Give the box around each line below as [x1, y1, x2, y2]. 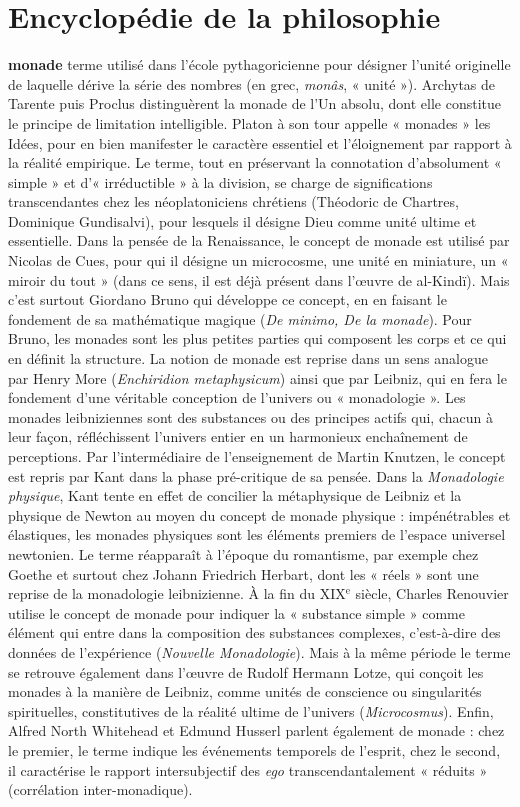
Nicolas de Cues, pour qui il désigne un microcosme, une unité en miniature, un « [8, 250, 509, 271]
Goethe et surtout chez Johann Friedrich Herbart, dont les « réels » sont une [8, 563, 479, 584]
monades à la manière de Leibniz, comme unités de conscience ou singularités [8, 681, 482, 702]
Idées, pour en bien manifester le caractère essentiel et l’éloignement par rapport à [8, 132, 512, 153]
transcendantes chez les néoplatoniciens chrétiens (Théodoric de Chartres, [8, 191, 459, 212]
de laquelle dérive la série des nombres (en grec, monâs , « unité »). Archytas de [8, 73, 496, 94]
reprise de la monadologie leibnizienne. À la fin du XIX [8, 583, 346, 604]
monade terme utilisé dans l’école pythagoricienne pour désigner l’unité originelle [8, 54, 511, 75]
